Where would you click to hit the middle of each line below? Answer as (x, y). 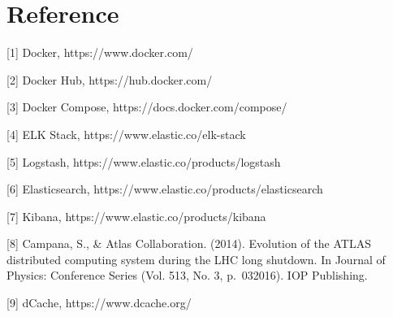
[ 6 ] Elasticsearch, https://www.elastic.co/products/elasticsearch (165, 189)
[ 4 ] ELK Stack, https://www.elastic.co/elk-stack (126, 134)
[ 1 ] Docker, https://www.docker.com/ (100, 52)
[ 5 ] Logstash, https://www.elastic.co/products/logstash (144, 161)
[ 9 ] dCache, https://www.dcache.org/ (99, 303)
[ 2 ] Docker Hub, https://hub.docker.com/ (110, 79)
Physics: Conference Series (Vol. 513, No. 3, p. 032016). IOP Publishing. (187, 275)
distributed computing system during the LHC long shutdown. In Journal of (196, 259)
